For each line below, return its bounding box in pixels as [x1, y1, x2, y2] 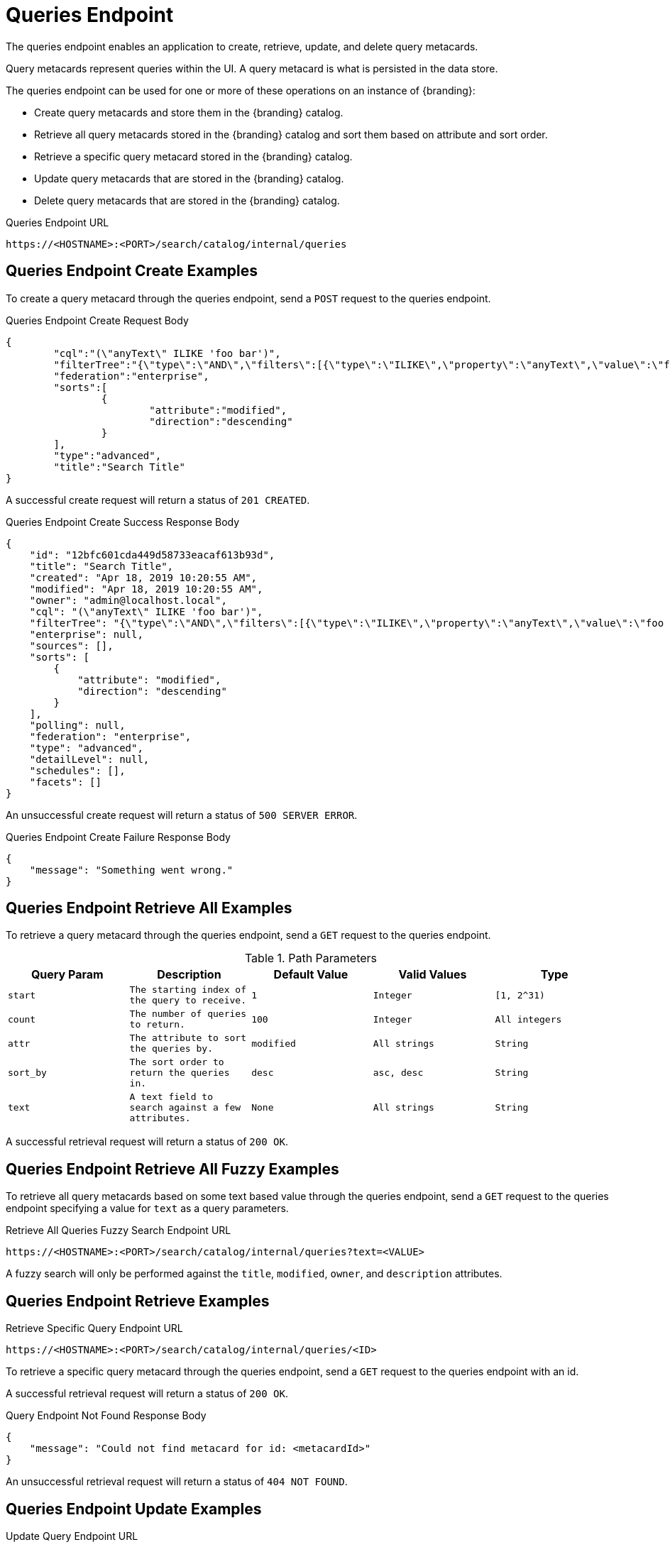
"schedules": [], [29, 764, 126, 776]
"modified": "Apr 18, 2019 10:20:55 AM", [29, 583, 263, 595]
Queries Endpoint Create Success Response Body [6, 515, 240, 528]
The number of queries [129, 1008, 246, 1020]
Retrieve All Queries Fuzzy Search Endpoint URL [6, 1224, 231, 1237]
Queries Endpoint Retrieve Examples [6, 1292, 270, 1310]
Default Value [273, 967, 348, 982]
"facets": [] [29, 776, 101, 788]
